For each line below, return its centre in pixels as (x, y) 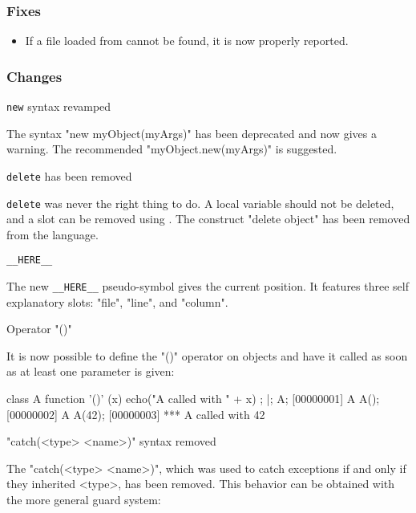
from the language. (53, 234)
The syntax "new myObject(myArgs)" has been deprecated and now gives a (192, 133)
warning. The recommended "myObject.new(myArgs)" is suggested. (172, 149)
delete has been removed (69, 175)
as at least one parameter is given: (91, 371)
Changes (34, 76)
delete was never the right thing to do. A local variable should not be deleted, (200, 203)
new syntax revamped (59, 106)
